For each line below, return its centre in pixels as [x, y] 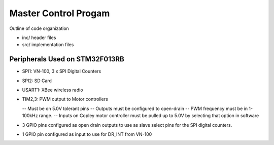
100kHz [30, 116]
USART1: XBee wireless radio [53, 90]
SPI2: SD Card [37, 81]
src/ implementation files [48, 45]
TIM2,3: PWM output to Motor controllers [65, 99]
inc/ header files [39, 38]
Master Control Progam [60, 13]
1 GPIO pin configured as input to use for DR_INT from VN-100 [87, 134]
